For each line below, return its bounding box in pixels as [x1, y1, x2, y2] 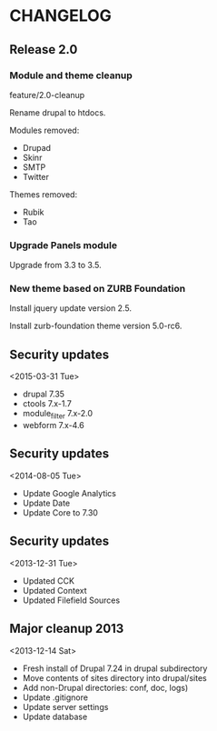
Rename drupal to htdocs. [9, 106, 106, 118]
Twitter [22, 171, 50, 182]
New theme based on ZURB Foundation [9, 283, 186, 295]
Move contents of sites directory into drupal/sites [22, 672, 207, 683]
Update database [22, 711, 88, 722]
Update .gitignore [22, 692, 89, 703]
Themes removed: [9, 188, 78, 200]
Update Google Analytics [22, 487, 116, 498]
